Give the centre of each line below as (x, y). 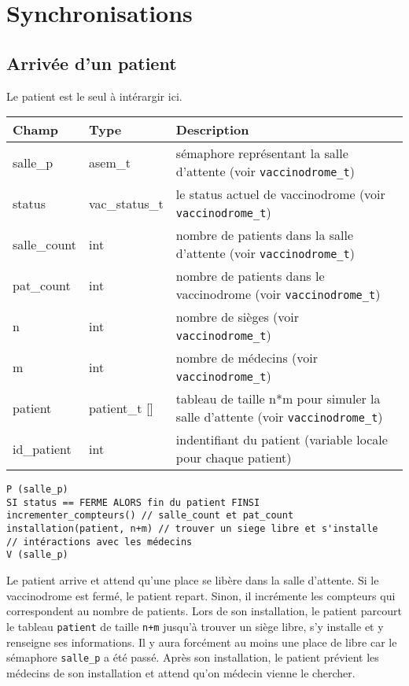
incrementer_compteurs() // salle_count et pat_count (150, 516)
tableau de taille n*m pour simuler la (278, 399)
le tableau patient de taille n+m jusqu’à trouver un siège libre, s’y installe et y (195, 626)
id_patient (42, 448)
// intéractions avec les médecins (99, 542)
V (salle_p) (37, 555)
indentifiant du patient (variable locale (282, 440)
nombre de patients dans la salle (265, 235)
